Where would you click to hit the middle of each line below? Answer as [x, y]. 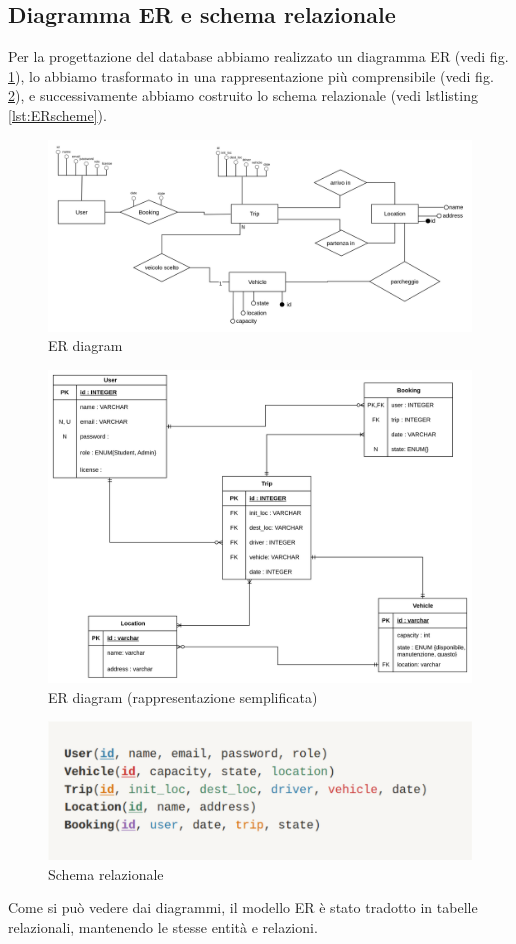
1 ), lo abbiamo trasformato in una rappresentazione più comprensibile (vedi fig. [251, 75]
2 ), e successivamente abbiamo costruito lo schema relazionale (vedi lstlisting [243, 95]
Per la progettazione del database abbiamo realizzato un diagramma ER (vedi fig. [258, 56]
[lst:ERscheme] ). [57, 114]
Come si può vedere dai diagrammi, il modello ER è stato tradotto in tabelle [243, 907]
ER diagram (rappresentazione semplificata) [183, 696]
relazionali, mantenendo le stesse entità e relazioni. [163, 927]
